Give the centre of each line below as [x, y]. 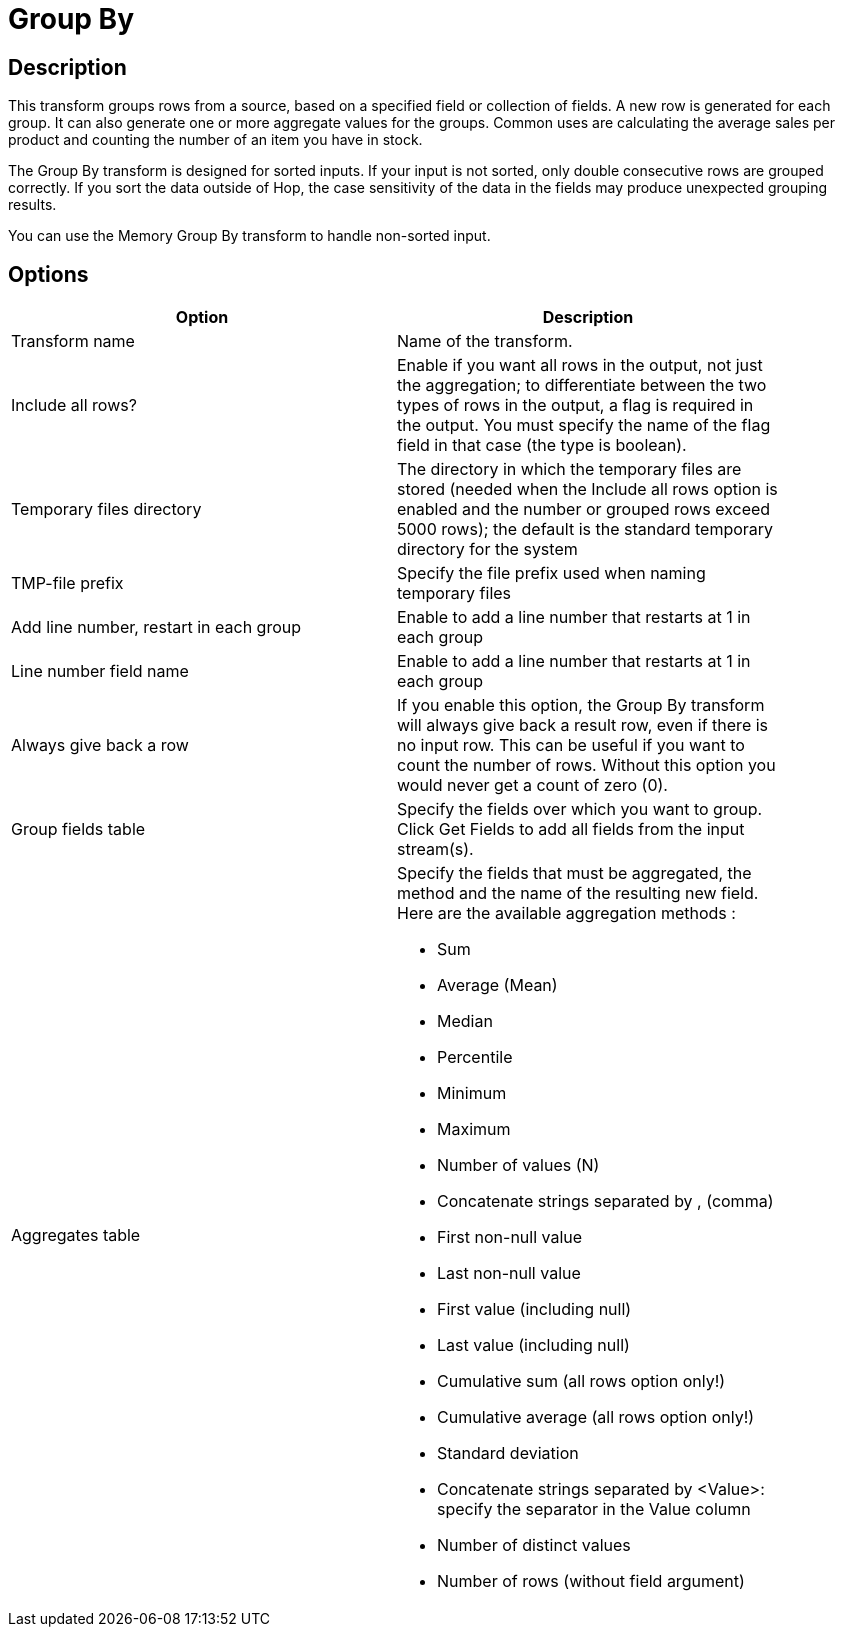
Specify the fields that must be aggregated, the [574, 873]
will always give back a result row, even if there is [583, 725]
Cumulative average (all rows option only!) [596, 1417]
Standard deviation [508, 1453]
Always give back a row [100, 745]
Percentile [475, 1057]
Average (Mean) [497, 985]
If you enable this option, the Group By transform [581, 705]
